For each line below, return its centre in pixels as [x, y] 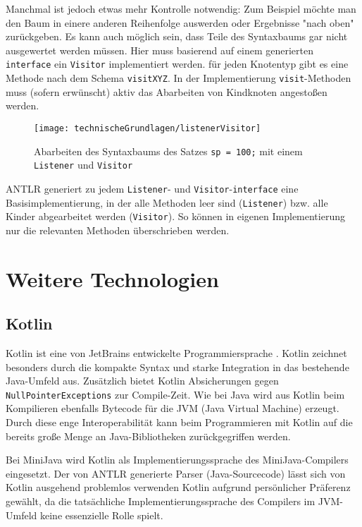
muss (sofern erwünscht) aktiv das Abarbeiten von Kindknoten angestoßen [167, 91]
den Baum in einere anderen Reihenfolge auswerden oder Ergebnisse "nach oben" [180, 22]
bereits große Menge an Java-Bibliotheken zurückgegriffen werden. [148, 436]
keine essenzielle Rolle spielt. [101, 515]
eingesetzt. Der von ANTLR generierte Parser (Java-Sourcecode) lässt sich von [176, 473]
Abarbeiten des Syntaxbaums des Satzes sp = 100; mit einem [168, 151]
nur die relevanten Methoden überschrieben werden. [118, 230]
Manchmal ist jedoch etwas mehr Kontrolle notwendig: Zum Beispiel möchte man [181, 8]
